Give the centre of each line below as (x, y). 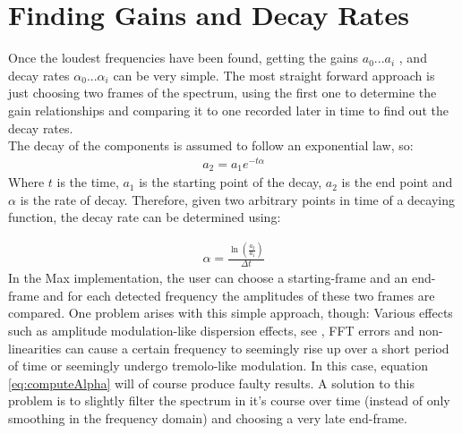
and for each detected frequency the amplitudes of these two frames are (239, 295)
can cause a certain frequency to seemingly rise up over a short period (257, 348)
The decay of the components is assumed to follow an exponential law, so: (211, 145)
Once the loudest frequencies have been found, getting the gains (184, 58)
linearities (35, 348)
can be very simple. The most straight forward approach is (274, 75)
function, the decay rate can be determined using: (145, 217)
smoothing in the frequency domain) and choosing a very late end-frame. (208, 417)
